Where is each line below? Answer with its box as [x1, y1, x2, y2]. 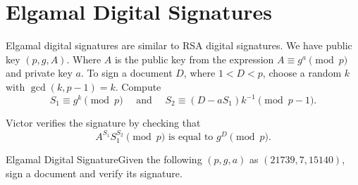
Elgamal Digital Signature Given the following [6, 152, 202, 167]
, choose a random [262, 65, 342, 80]
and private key [6, 65, 73, 80]
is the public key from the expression [114, 51, 274, 66]
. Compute [115, 79, 161, 94]
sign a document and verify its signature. [6, 165, 183, 180]
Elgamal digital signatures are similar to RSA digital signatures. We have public [6, 38, 352, 53]
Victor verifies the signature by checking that [6, 115, 201, 129]
